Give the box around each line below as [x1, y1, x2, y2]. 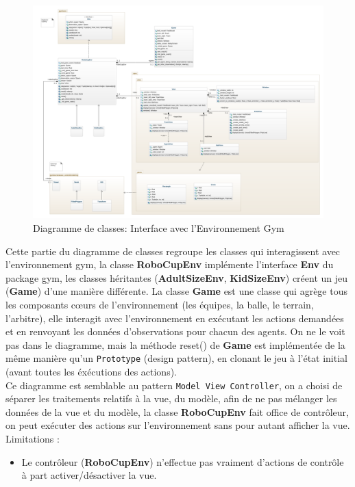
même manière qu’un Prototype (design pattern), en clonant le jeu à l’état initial [5, 351, 347, 365]
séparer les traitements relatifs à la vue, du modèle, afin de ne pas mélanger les [5, 391, 337, 406]
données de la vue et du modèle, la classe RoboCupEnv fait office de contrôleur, [5, 404, 349, 419]
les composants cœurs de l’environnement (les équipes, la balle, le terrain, [5, 297, 314, 311]
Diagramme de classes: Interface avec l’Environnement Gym [33, 220, 284, 235]
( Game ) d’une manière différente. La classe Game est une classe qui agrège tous [5, 284, 347, 298]
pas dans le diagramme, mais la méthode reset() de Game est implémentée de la [5, 337, 345, 352]
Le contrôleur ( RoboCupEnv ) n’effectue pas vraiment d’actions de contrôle [21, 454, 344, 469]
